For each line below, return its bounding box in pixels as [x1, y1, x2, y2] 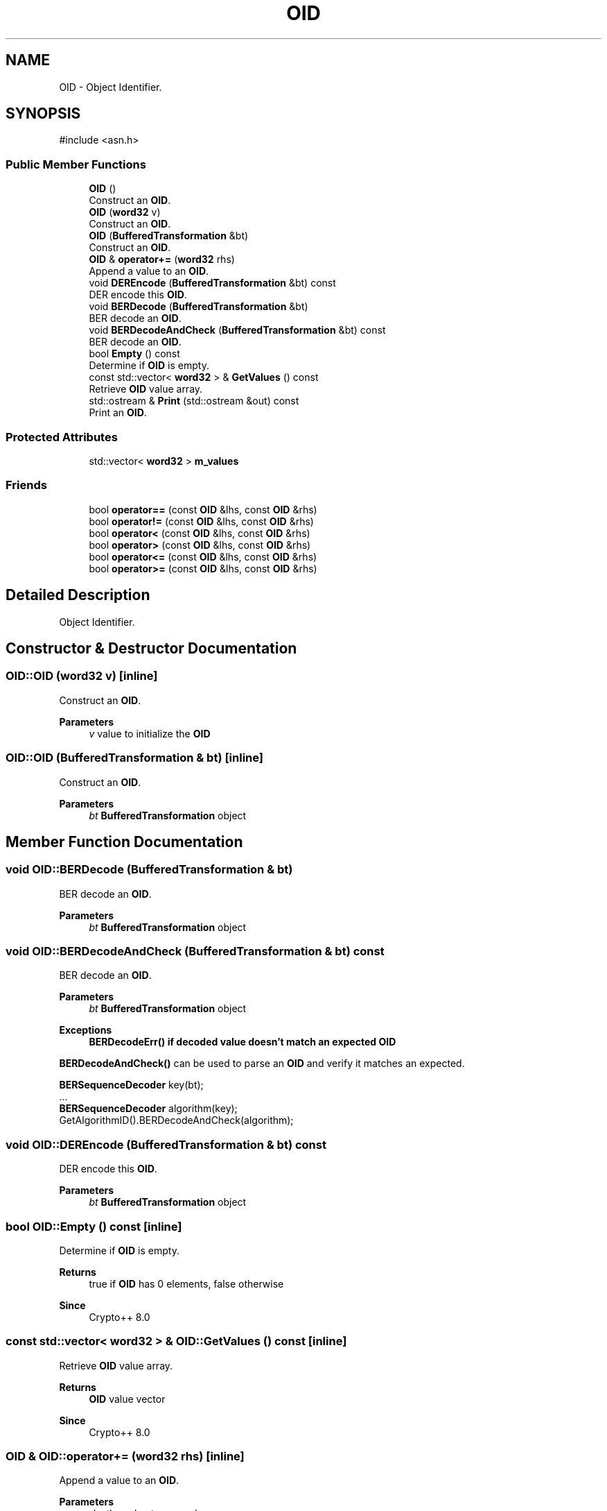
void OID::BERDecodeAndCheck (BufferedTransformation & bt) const [6, 944, 385, 959]
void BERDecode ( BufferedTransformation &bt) [89, 300, 308, 313]
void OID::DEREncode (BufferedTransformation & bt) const [6, 1137, 326, 1152]
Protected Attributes [6, 429, 118, 444]
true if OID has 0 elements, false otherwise [89, 1277, 284, 1290]
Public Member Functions [6, 157, 146, 171]
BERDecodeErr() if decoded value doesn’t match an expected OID [89, 1036, 396, 1048]
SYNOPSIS [6, 105, 81, 123]
